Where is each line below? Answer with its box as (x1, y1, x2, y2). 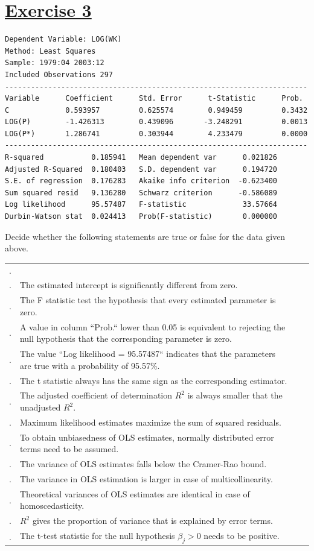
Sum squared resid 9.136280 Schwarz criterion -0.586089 (5, 188, 278, 197)
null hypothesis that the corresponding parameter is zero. (19, 332, 232, 345)
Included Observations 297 (5, 70, 113, 79)
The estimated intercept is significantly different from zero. (19, 279, 238, 291)
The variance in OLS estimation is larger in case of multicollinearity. (19, 472, 273, 485)
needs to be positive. (203, 529, 280, 542)
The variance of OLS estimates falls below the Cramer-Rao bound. (19, 458, 267, 470)
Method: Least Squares (5, 46, 96, 55)
